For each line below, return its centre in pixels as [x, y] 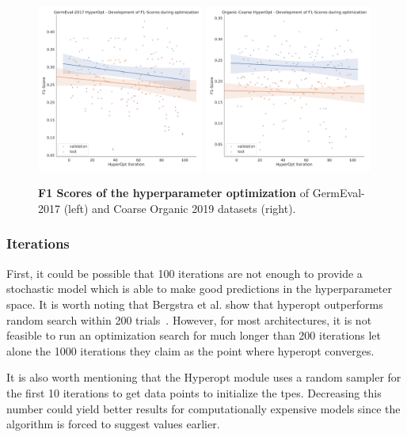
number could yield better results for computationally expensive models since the [203, 408]
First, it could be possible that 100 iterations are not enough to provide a [184, 273]
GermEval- [339, 193]
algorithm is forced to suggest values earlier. [113, 424]
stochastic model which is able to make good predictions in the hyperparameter [199, 289]
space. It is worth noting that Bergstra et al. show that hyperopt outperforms [195, 304]
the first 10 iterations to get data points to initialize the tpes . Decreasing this [194, 392]
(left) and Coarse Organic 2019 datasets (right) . [180, 208]
